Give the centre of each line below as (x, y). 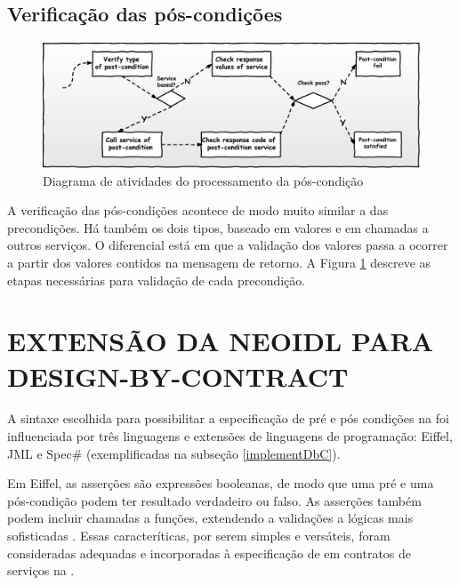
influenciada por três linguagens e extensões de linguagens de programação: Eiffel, (230, 436)
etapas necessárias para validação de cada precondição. (157, 280)
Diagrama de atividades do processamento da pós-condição (203, 180)
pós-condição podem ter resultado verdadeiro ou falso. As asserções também (214, 500)
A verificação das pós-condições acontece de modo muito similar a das (198, 210)
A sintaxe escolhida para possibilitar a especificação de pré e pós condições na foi (228, 418)
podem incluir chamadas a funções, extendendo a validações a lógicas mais (210, 518)
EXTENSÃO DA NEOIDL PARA (221, 341)
